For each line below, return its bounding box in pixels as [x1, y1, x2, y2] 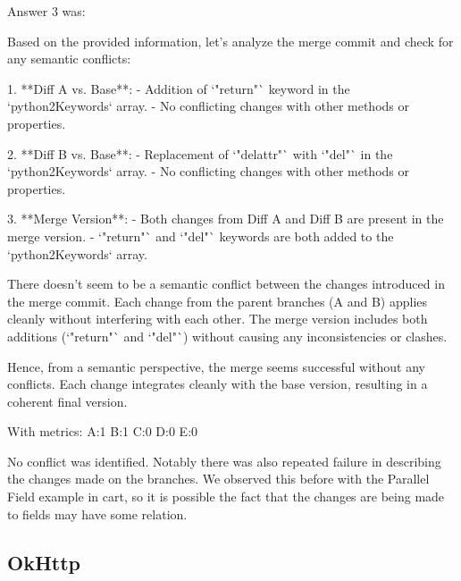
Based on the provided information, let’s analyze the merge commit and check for [7, 31, 454, 50]
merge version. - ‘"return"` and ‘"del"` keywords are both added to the [7, 226, 394, 245]
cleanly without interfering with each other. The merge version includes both [7, 309, 428, 328]
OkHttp [7, 548, 80, 576]
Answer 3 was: [7, 2, 86, 20]
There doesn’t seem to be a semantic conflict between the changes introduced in [7, 274, 445, 293]
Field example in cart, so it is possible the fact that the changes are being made [7, 487, 445, 506]
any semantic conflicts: [7, 49, 131, 68]
